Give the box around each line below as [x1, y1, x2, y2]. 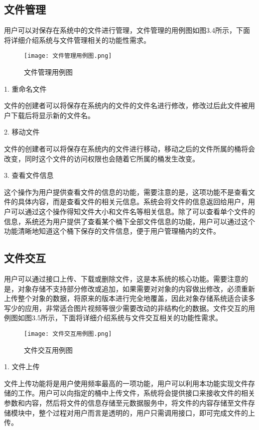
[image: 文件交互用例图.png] [24, 330, 112, 337]
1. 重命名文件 [4, 83, 47, 94]
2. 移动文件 [4, 127, 40, 137]
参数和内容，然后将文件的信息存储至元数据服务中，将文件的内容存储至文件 [4, 397, 248, 408]
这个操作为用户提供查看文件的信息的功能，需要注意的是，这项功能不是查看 [4, 186, 248, 197]
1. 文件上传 [4, 361, 40, 372]
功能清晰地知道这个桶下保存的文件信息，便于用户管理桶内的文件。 [4, 226, 220, 236]
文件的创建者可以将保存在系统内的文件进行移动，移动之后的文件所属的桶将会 [4, 143, 255, 154]
